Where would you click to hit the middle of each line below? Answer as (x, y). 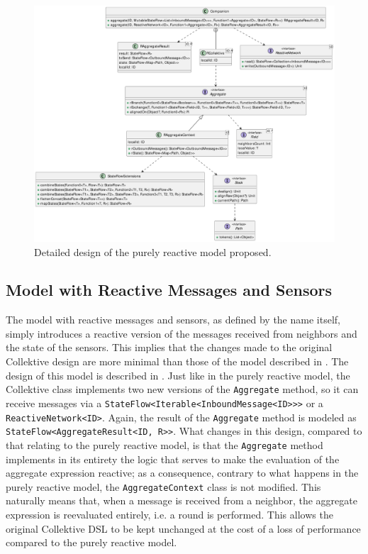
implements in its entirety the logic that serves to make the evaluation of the (173, 459)
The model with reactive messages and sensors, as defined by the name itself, (173, 320)
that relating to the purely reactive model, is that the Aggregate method (165, 444)
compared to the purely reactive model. (91, 542)
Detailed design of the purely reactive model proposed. (153, 251)
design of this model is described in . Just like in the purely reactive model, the (178, 375)
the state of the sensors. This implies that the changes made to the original (169, 347)
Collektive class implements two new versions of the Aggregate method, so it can (182, 389)
